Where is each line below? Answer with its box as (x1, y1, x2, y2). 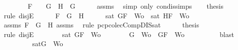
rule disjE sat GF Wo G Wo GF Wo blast (3, 29, 234, 39)
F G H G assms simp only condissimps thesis (27, 1, 223, 11)
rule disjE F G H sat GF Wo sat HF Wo (3, 10, 189, 20)
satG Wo (32, 38, 63, 49)
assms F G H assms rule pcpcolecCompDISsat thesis (3, 20, 199, 30)
